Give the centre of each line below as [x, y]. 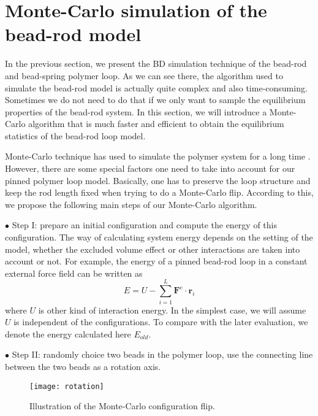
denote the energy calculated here [68, 333]
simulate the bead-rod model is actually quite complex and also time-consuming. [156, 87]
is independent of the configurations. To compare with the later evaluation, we [161, 322]
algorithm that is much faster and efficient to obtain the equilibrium [156, 124]
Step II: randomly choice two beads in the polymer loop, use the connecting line [162, 354]
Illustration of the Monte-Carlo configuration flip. [122, 406]
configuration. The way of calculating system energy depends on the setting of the [159, 237]
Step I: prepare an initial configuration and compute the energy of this [144, 225]
